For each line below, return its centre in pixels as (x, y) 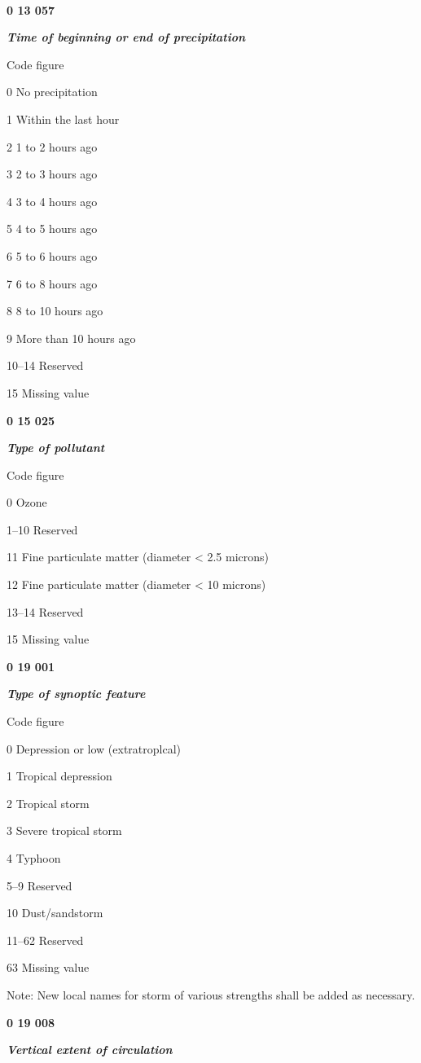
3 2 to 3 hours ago (52, 174)
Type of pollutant (56, 448)
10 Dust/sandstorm (55, 913)
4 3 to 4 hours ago (52, 201)
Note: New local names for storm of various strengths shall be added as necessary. (211, 994)
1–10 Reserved (42, 529)
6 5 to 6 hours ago (52, 255)
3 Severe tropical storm (64, 830)
